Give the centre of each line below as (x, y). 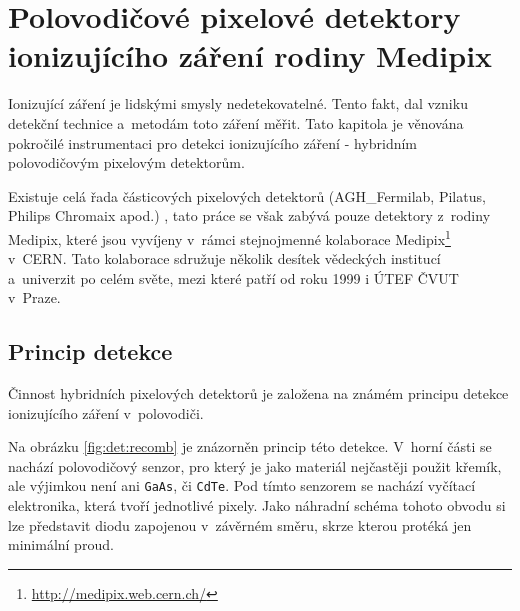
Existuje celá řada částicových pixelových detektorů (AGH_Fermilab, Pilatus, (247, 195)
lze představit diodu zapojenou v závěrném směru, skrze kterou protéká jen (240, 524)
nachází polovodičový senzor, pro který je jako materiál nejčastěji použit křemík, (255, 465)
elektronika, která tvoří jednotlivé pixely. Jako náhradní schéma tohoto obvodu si (257, 505)
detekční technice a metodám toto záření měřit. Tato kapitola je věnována (236, 122)
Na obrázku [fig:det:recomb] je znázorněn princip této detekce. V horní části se (250, 446)
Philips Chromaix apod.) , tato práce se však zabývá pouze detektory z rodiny (249, 215)
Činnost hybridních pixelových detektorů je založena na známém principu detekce (258, 393)
